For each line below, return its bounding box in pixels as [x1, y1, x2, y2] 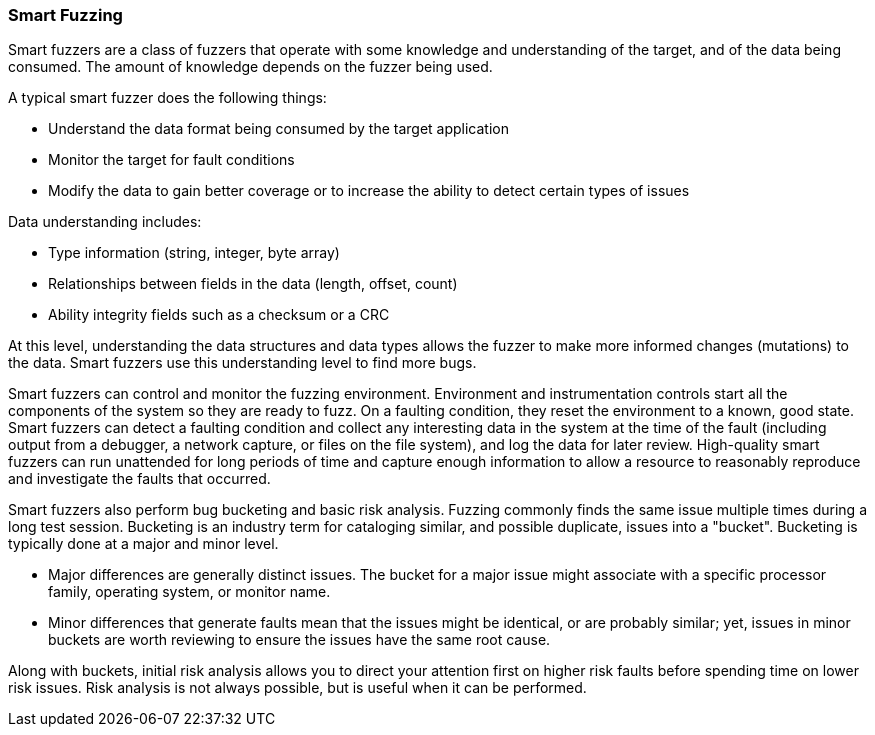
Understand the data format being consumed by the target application [48, 120, 509, 138]
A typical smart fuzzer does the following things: [8, 89, 327, 107]
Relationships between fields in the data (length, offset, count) [48, 275, 458, 293]
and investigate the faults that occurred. [8, 470, 271, 488]
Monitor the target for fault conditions [48, 151, 295, 169]
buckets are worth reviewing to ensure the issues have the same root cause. [48, 631, 551, 649]
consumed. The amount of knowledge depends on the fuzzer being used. [8, 58, 493, 76]
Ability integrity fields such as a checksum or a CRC [48, 306, 390, 324]
